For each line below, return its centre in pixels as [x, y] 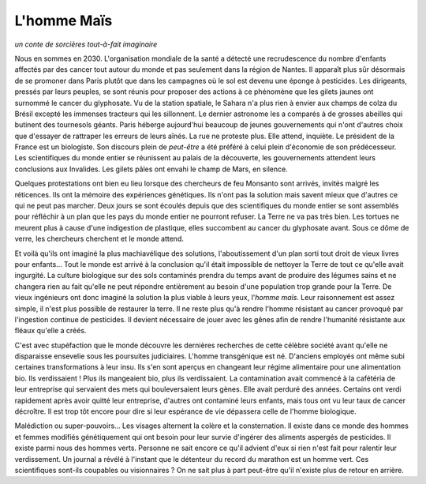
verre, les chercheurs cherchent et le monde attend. [99, 239]
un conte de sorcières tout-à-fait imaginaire [86, 44]
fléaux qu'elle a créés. [50, 331]
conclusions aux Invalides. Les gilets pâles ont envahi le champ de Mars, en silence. [151, 169]
